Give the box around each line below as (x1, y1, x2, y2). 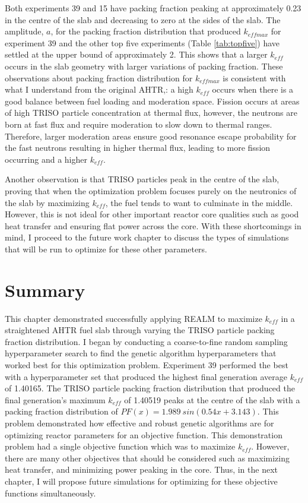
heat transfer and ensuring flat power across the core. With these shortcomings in (5, 219, 301, 232)
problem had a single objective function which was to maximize (5, 440, 236, 453)
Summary (5, 277, 85, 302)
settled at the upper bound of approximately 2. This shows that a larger (5, 48, 268, 61)
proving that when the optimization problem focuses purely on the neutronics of (5, 184, 297, 197)
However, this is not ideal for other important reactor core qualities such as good (5, 208, 299, 220)
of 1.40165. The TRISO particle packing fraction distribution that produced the (5, 382, 295, 394)
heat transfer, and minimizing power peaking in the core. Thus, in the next (5, 463, 278, 476)
